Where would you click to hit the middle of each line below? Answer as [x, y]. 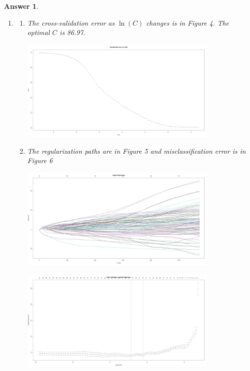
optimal [39, 32]
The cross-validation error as [71, 22]
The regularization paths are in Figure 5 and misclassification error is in [137, 151]
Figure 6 [40, 160]
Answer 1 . [21, 6]
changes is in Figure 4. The [187, 22]
